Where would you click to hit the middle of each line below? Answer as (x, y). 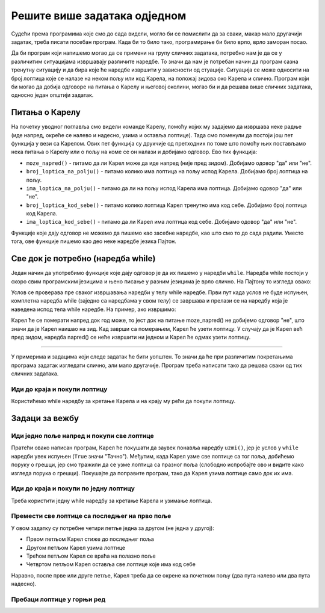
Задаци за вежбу (45, 418)
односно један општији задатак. (52, 95)
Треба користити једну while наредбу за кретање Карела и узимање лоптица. (112, 501)
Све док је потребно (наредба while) (83, 259)
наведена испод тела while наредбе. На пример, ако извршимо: (94, 309)
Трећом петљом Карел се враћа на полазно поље (91, 556)
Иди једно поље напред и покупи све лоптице (83, 436)
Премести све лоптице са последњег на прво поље (91, 516)
